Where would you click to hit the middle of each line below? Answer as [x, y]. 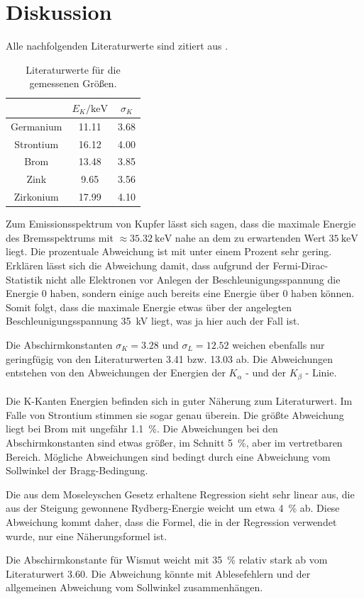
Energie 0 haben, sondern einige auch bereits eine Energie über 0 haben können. [180, 293]
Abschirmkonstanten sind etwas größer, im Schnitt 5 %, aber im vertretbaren [174, 442]
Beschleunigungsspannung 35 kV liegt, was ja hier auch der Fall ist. [153, 321]
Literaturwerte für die [73, 69]
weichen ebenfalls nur [278, 344]
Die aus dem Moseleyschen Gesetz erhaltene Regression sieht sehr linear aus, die [180, 494]
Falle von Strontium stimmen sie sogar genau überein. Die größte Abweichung [175, 414]
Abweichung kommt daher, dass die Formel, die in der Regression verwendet [171, 521]
